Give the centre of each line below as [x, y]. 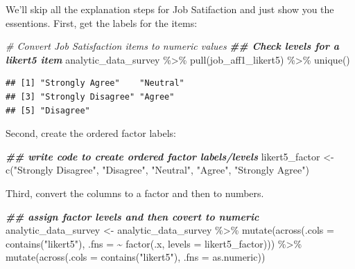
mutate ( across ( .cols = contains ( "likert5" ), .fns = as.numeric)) [136, 257]
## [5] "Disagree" [48, 110]
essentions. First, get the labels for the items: [102, 22]
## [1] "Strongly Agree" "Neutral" [95, 83]
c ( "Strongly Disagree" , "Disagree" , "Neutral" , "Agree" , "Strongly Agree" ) [157, 170]
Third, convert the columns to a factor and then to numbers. [135, 193]
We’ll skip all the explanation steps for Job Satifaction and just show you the [170, 9]
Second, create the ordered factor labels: [91, 133]
